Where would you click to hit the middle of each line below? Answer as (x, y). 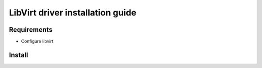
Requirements (31, 30)
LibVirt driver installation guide (73, 13)
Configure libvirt (37, 41)
